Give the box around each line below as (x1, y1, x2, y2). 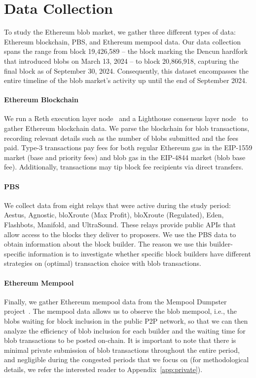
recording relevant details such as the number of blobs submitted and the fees (4, 132, 239, 143)
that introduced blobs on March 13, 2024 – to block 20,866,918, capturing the (4, 55, 239, 66)
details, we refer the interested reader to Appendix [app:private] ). (4, 364, 203, 374)
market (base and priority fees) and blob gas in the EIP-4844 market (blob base (4, 152, 246, 162)
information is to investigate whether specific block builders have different (28, 248, 251, 258)
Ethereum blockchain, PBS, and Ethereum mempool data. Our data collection (4, 36, 241, 46)
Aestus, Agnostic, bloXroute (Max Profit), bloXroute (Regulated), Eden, (4, 210, 224, 220)
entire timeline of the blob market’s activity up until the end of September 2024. (4, 75, 247, 85)
